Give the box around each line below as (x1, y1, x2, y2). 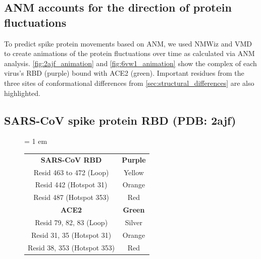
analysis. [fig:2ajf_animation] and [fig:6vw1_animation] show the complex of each (4, 58, 257, 68)
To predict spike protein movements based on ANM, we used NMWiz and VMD (4, 38, 252, 48)
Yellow (123, 167, 144, 177)
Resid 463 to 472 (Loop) (33, 167, 109, 177)
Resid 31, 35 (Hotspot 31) (31, 229, 112, 240)
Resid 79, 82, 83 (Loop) (35, 217, 108, 227)
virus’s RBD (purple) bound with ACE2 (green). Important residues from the (4, 68, 244, 78)
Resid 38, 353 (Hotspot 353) (28, 242, 115, 252)
